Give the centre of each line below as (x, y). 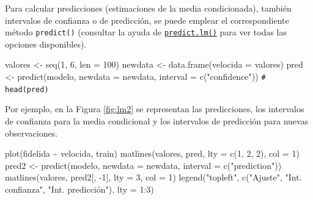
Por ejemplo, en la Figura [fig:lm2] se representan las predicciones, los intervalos (155, 109)
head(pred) (27, 89)
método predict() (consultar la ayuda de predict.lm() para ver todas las (146, 32)
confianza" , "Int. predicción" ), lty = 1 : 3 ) (79, 189)
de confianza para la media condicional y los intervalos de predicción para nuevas (157, 120)
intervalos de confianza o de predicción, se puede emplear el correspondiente (147, 20)
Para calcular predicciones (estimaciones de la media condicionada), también (148, 8)
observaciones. (31, 133)
